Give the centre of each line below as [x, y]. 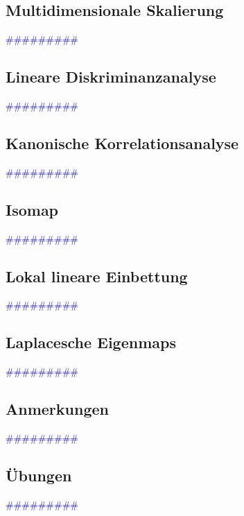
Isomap [32, 209]
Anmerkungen [57, 409]
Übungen [39, 475]
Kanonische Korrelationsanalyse [122, 143]
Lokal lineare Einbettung [97, 276]
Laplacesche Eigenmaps [91, 342]
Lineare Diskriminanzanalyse [111, 77]
